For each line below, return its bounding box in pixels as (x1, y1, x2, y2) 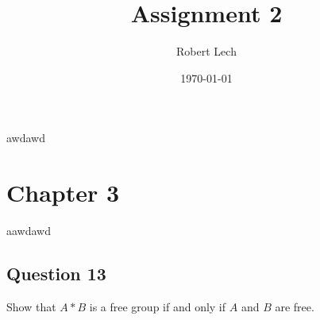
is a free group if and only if (89, 298, 226, 314)
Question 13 (6, 261, 106, 286)
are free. (275, 298, 314, 314)
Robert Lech (176, 43, 237, 60)
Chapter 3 (6, 176, 120, 209)
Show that (6, 298, 56, 314)
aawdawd (6, 222, 51, 239)
